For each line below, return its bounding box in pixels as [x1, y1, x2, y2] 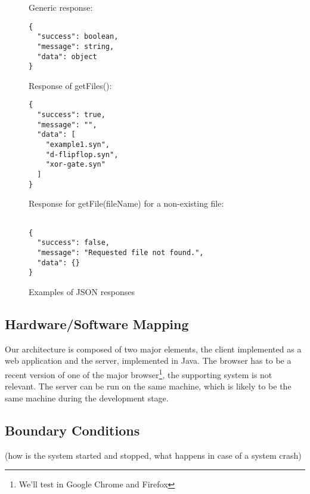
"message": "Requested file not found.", [37, 248, 204, 257]
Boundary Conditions [5, 421, 140, 439]
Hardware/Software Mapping [5, 314, 189, 333]
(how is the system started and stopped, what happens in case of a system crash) [5, 449, 302, 461]
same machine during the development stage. [5, 391, 169, 404]
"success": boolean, [37, 32, 119, 41]
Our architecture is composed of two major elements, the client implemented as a [5, 342, 302, 355]
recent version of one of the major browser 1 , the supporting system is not [5, 366, 272, 381]
